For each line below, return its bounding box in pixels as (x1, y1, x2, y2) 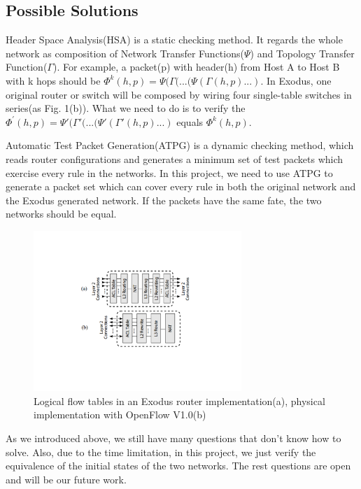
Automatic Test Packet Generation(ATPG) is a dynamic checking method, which (6, 138, 354, 153)
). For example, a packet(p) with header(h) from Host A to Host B (52, 59, 340, 74)
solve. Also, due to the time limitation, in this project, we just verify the (6, 444, 316, 459)
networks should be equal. (6, 206, 117, 221)
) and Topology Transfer (250, 45, 355, 60)
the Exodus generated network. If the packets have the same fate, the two (6, 192, 322, 207)
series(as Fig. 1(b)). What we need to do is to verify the (6, 101, 246, 115)
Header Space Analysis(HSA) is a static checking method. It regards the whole (6, 32, 343, 47)
